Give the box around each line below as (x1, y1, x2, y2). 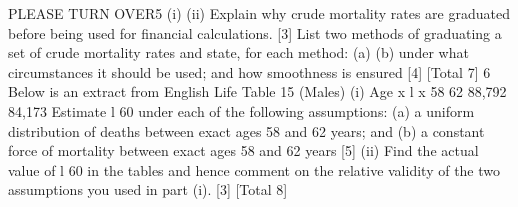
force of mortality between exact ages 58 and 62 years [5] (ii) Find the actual (8, 140, 479, 161)
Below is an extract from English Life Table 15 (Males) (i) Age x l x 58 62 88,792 (8, 81, 507, 102)
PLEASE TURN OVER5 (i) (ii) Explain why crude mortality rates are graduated (8, 3, 510, 23)
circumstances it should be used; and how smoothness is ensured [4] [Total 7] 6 (8, 61, 491, 82)
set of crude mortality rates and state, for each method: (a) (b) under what (8, 42, 469, 63)
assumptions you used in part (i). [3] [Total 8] (8, 179, 288, 200)
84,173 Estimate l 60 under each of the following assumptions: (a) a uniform (8, 100, 475, 121)
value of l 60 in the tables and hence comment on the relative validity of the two (8, 159, 501, 180)
